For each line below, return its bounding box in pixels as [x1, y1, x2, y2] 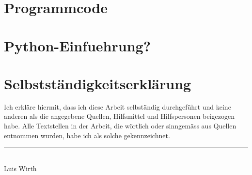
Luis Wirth [4, 163, 37, 173]
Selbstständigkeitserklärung [4, 73, 191, 93]
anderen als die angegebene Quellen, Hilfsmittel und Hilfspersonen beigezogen [4, 111, 235, 121]
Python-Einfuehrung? [4, 35, 151, 55]
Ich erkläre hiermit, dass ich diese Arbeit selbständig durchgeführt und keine [4, 101, 231, 111]
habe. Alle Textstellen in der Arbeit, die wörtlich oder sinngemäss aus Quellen [4, 121, 236, 131]
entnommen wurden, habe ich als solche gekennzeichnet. [4, 130, 170, 140]
